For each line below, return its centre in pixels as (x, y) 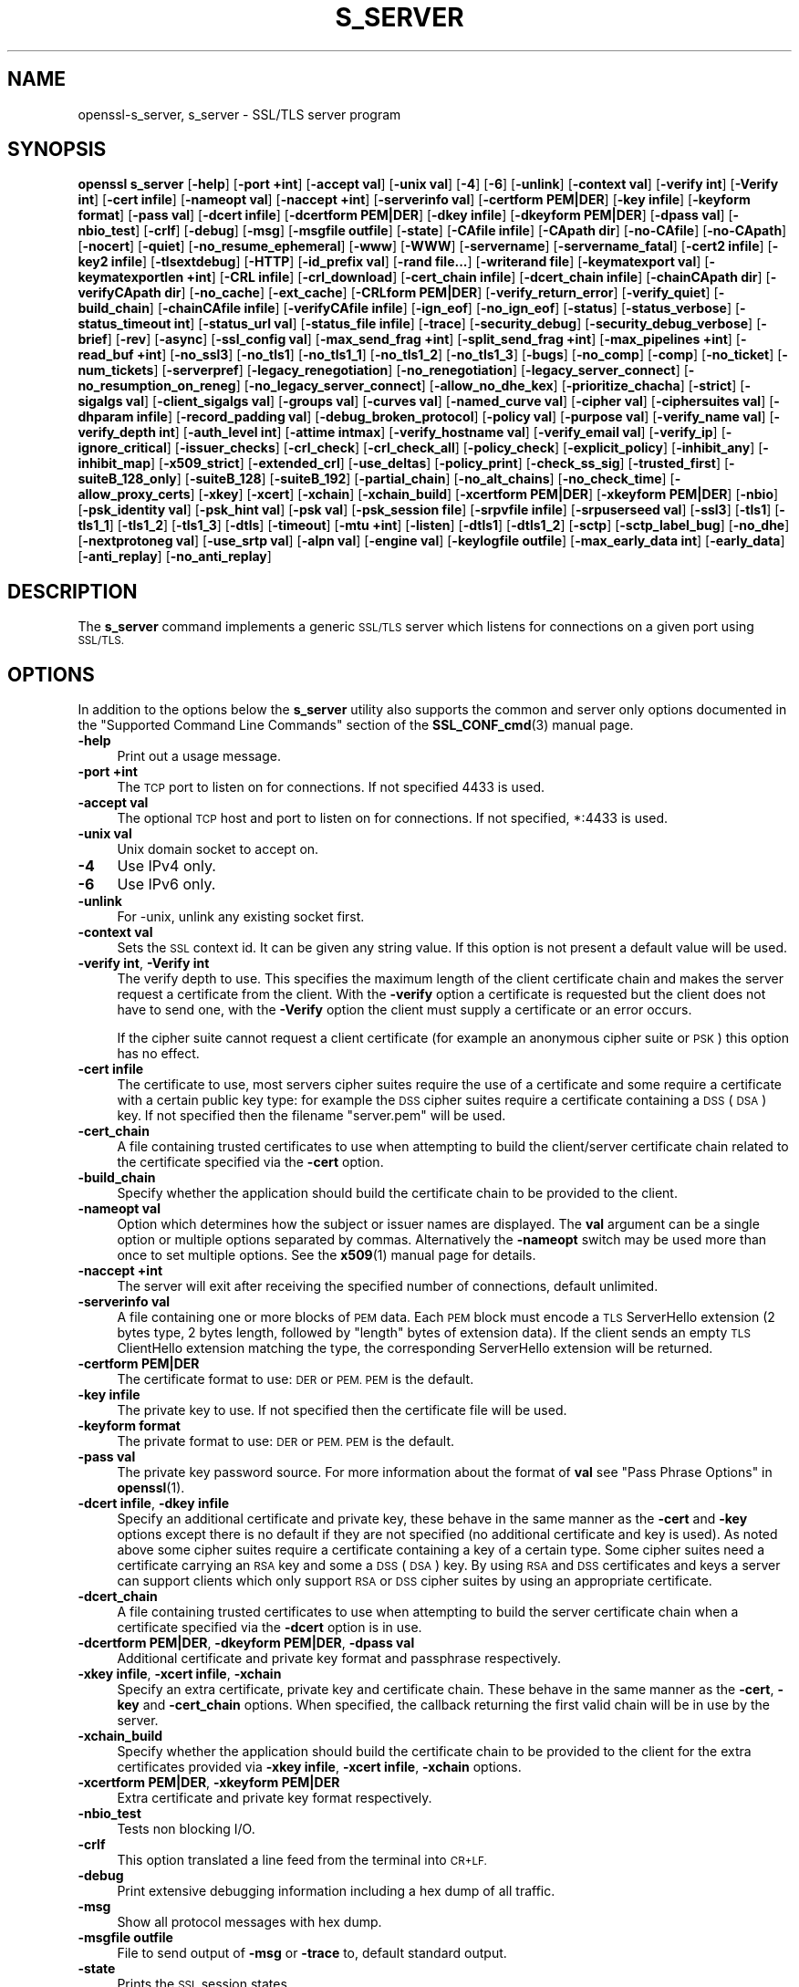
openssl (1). (151, 1488)
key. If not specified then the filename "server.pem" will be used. (311, 1116)
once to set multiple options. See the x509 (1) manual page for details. (327, 1255)
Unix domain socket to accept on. (218, 849)
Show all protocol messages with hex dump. (249, 1922)
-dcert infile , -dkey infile (154, 1503)
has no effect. (158, 1054)
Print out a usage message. (199, 756)
